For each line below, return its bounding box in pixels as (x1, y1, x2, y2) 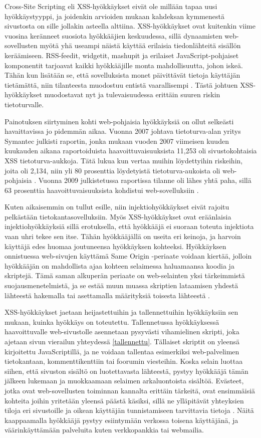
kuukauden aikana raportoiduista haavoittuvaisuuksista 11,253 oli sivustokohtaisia (5, 145, 257, 156)
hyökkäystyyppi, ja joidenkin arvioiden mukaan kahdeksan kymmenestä (5, 11, 224, 21)
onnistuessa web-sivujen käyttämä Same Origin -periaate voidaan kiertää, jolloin (5, 251, 252, 261)
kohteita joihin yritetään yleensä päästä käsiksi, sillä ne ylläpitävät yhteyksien (5, 395, 244, 405)
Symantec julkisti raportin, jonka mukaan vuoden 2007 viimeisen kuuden (5, 135, 229, 146)
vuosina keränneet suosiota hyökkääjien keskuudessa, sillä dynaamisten (5, 30, 222, 41)
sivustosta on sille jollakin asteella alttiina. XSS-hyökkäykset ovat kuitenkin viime (5, 21, 255, 31)
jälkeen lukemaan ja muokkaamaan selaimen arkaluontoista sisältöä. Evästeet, (5, 375, 244, 386)
